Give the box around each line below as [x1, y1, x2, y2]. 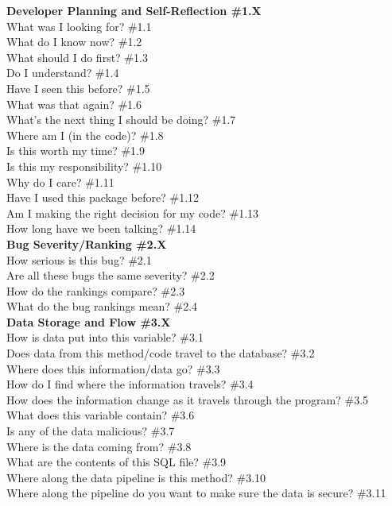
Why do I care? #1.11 [6, 173, 114, 190]
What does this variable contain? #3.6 [6, 407, 195, 423]
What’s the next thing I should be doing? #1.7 [6, 111, 236, 128]
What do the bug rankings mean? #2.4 [6, 298, 198, 315]
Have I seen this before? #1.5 [6, 79, 150, 96]
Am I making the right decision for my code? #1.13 [6, 204, 259, 221]
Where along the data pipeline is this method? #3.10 [6, 469, 266, 485]
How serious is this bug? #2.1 [6, 251, 152, 268]
